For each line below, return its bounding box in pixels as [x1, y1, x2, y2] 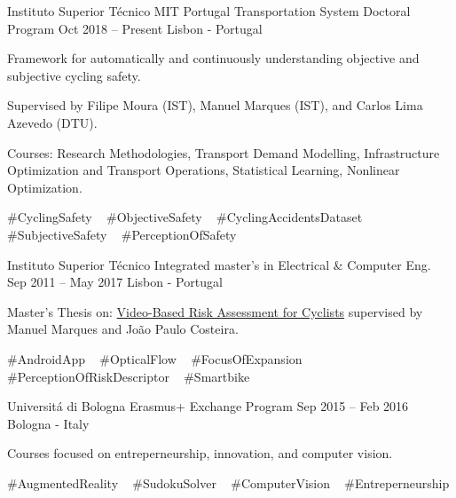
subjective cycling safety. [7, 66, 141, 84]
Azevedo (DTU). [7, 113, 98, 131]
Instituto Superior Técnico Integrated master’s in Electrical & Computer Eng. [7, 255, 431, 273]
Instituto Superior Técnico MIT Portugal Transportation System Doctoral [7, 2, 411, 20]
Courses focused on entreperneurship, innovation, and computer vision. [7, 444, 393, 462]
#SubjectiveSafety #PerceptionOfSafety [7, 225, 237, 243]
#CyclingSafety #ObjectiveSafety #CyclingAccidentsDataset [7, 208, 363, 226]
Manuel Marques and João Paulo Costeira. [7, 320, 239, 338]
